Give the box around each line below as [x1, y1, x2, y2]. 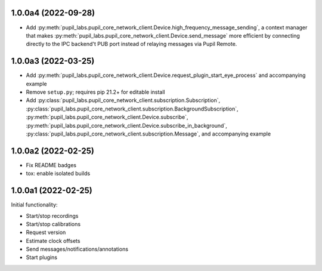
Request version [26, 229, 66, 236]
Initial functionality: [11, 201, 58, 208]
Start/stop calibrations [26, 220, 80, 227]
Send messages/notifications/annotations [26, 245, 128, 253]
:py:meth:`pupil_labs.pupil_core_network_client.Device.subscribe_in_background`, [26, 122, 228, 129]
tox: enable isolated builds [26, 170, 91, 177]
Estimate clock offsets [26, 237, 80, 244]
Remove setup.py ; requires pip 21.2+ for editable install [26, 88, 165, 96]
